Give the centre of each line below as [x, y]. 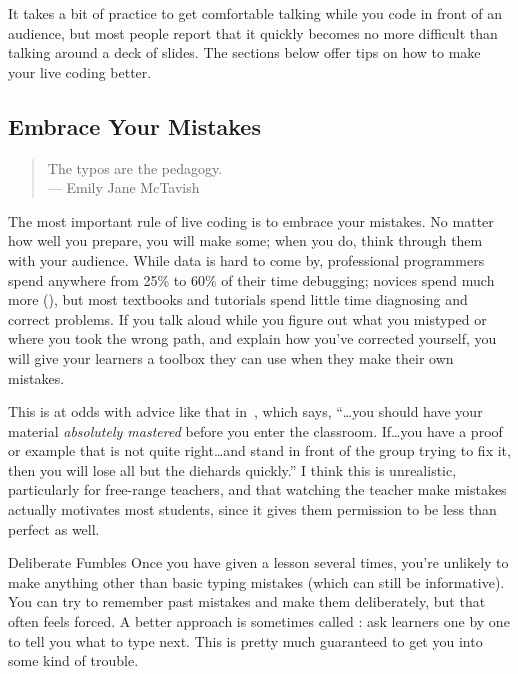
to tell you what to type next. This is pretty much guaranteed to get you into [245, 640]
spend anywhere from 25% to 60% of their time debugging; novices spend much [251, 279]
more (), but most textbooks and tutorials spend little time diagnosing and [238, 299]
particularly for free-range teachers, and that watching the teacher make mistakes [257, 489]
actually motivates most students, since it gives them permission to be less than [252, 509]
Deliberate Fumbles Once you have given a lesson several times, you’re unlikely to [258, 562]
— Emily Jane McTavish [123, 187]
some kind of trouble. [73, 660]
